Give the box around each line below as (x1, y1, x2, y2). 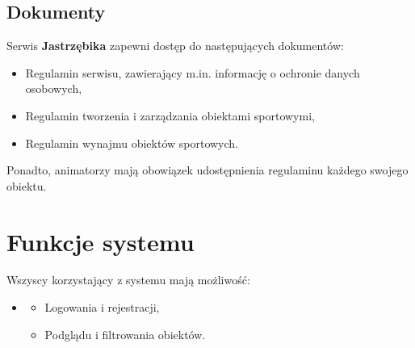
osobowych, (25, 80, 82, 97)
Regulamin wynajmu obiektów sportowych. (25, 134, 239, 151)
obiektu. (6, 177, 47, 194)
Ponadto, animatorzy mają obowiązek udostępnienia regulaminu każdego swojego (6, 161, 409, 178)
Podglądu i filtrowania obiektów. (44, 325, 206, 342)
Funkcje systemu (6, 224, 195, 258)
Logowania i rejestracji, (44, 299, 160, 316)
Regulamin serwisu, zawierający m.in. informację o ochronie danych (25, 64, 360, 81)
